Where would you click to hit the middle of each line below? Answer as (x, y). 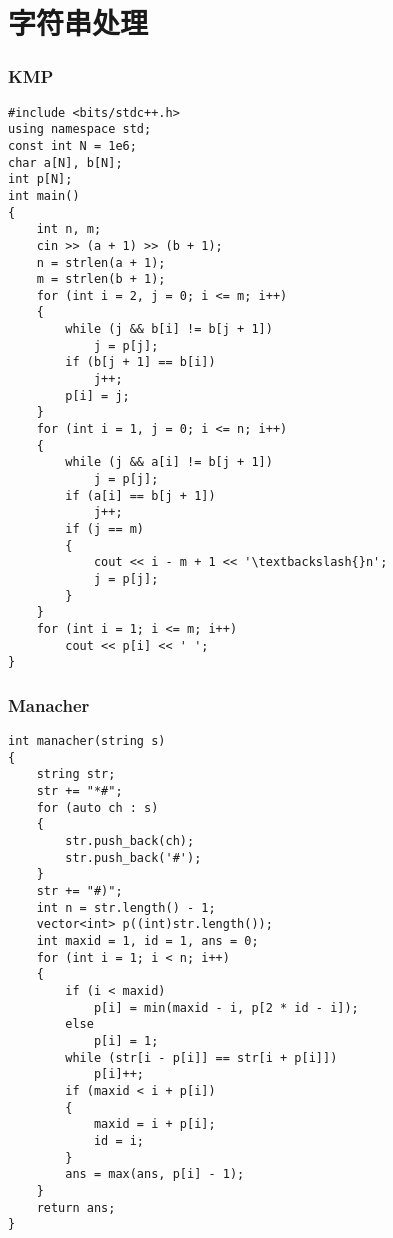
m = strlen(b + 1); (101, 279)
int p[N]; (40, 179)
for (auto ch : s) (97, 807)
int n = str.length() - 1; (126, 907)
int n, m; (69, 229)
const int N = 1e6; (72, 145)
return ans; (76, 1207)
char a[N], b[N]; (65, 162)
